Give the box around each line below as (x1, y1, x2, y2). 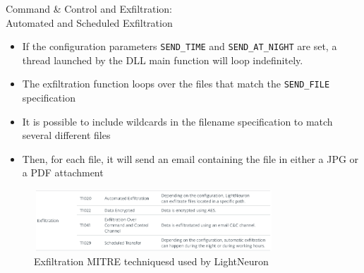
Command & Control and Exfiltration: (6, 1, 172, 16)
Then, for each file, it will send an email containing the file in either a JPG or (22, 151, 359, 166)
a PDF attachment (22, 165, 104, 180)
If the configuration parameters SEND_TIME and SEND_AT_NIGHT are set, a (22, 39, 337, 54)
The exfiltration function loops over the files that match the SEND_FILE (22, 76, 330, 91)
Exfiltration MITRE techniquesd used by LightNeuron (34, 253, 269, 268)
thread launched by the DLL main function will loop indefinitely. (22, 52, 303, 67)
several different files (22, 128, 111, 142)
